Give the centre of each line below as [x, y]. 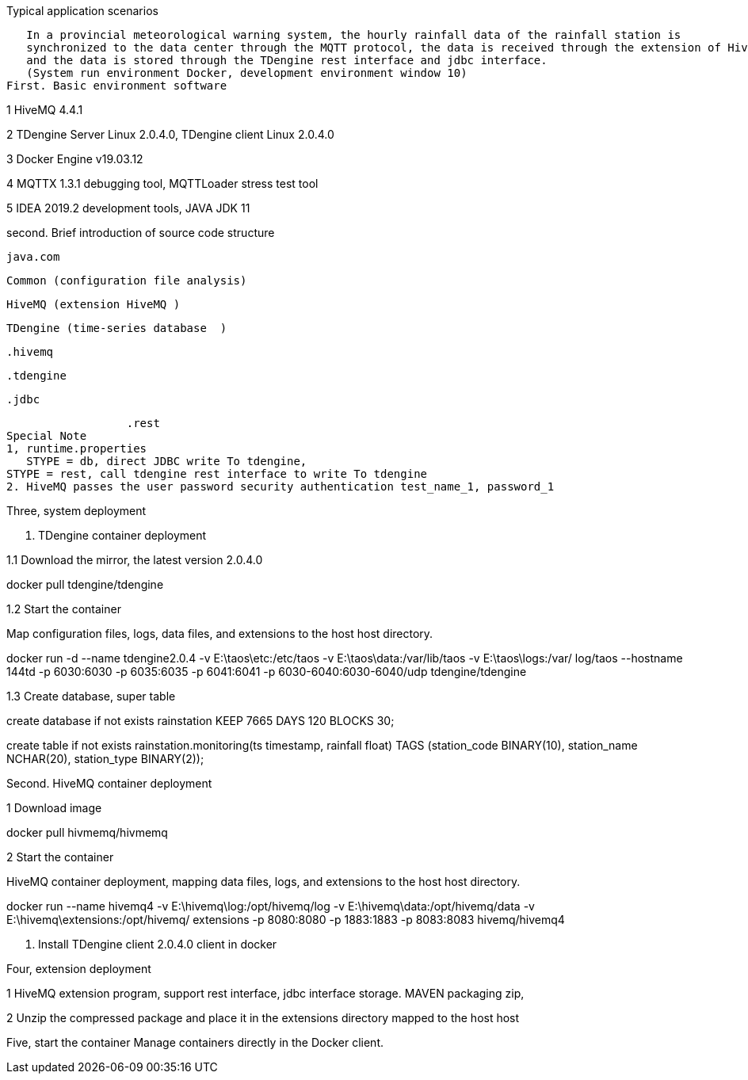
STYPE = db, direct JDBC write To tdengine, [167, 461]
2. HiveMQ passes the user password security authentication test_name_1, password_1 [280, 487]
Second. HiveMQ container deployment [109, 783]
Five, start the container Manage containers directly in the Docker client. [195, 1042]
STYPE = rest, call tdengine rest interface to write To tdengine [217, 474]
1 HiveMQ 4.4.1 [45, 110]
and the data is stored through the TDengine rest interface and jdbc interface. [287, 60]
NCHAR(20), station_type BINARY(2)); [105, 759]
